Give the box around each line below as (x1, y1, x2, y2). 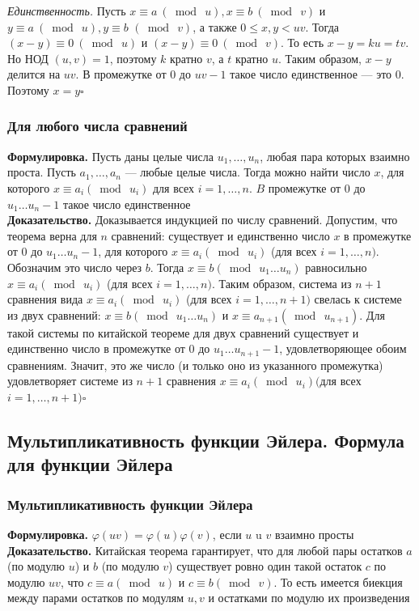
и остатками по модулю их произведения (208, 589, 410, 606)
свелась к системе (314, 291, 402, 308)
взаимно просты (274, 525, 354, 542)
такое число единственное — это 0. (230, 66, 404, 83)
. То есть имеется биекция (273, 573, 403, 590)
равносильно (305, 258, 367, 275)
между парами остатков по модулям (7, 589, 184, 606)
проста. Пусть (7, 163, 76, 180)
